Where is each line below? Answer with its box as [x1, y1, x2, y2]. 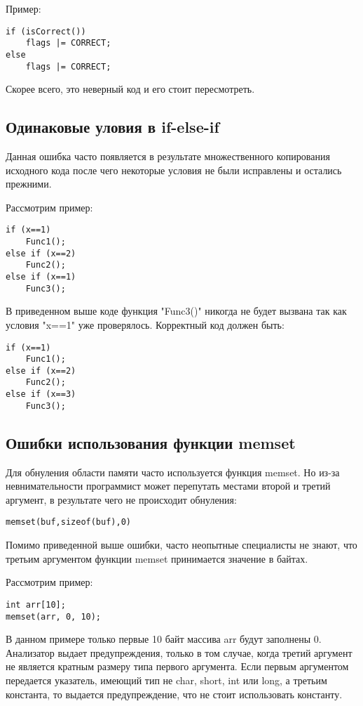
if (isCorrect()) [6, 26, 86, 37]
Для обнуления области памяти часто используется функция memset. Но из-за [6, 464, 340, 479]
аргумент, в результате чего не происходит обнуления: [6, 492, 237, 506]
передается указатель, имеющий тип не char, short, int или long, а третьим [6, 672, 327, 687]
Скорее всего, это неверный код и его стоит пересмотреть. [6, 81, 255, 96]
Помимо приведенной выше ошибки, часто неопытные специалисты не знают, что [6, 537, 357, 552]
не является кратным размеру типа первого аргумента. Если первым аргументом [6, 659, 349, 674]
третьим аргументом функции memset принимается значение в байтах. [6, 551, 308, 566]
